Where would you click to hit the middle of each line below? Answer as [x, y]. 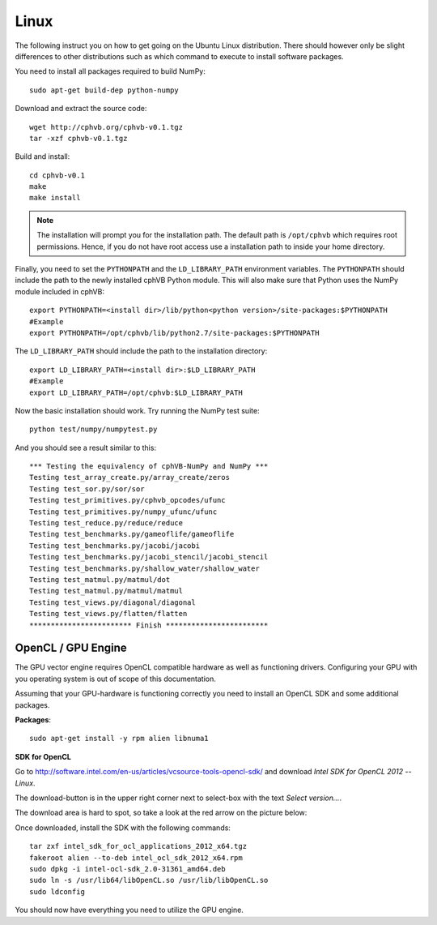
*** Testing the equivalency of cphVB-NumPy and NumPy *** [149, 467]
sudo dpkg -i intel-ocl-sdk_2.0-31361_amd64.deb [127, 869]
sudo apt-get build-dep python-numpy [104, 90]
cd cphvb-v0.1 [57, 175]
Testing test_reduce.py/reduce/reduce [106, 523]
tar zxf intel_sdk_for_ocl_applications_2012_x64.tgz [138, 846]
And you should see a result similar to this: [86, 448]
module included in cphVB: [60, 291]
